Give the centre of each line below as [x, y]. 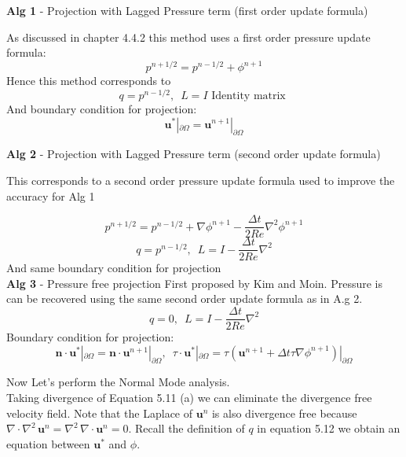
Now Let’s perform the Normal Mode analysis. [118, 382]
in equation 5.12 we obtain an [329, 428]
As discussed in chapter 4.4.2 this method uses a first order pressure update [188, 37]
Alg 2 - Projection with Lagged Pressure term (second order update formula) [194, 154]
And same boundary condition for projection [114, 268]
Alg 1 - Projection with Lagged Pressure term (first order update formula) [187, 10]
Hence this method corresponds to [89, 81]
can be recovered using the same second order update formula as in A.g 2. [185, 299]
